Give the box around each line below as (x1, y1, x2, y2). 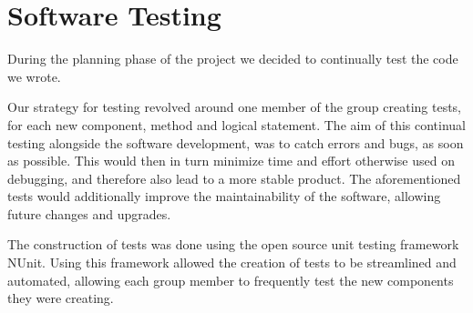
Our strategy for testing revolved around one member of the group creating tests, (7, 97, 462, 116)
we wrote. (7, 66, 61, 86)
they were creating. (7, 288, 114, 308)
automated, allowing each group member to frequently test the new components (7, 270, 454, 289)
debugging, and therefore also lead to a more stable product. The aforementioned (7, 168, 461, 187)
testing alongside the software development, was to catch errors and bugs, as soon (7, 133, 464, 152)
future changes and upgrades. (7, 204, 171, 223)
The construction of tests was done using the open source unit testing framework (7, 235, 459, 254)
